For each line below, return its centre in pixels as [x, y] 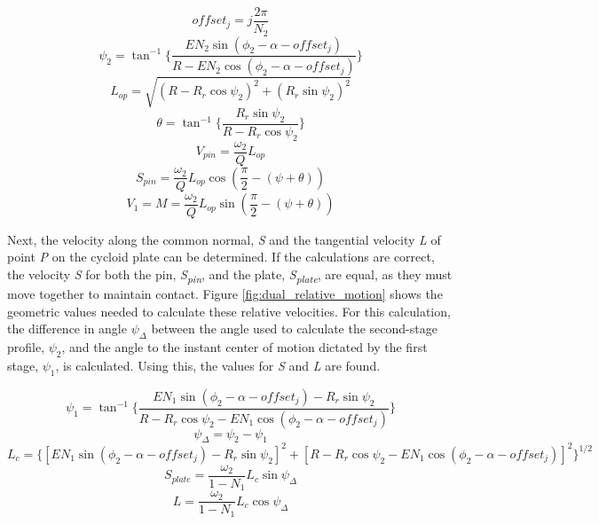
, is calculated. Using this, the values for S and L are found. [218, 365]
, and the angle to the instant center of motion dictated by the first [244, 347]
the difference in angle [67, 328]
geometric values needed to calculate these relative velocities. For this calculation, [229, 311]
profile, [26, 347]
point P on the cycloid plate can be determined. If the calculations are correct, [221, 257]
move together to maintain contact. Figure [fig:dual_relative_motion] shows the [225, 294]
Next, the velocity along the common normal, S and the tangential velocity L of [224, 239]
